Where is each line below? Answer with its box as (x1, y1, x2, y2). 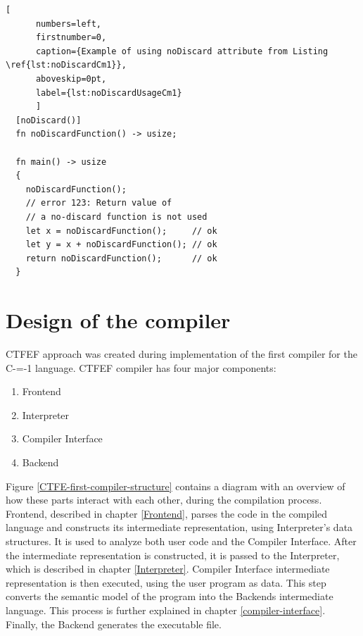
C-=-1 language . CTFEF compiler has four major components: (6, 360, 276, 375)
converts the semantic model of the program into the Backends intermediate (6, 589, 333, 604)
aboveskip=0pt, (35, 73, 107, 84)
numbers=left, (35, 18, 102, 29)
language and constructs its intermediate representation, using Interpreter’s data (6, 520, 353, 535)
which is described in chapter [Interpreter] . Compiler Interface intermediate (6, 561, 330, 576)
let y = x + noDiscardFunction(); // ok (25, 239, 217, 250)
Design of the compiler (6, 306, 231, 335)
